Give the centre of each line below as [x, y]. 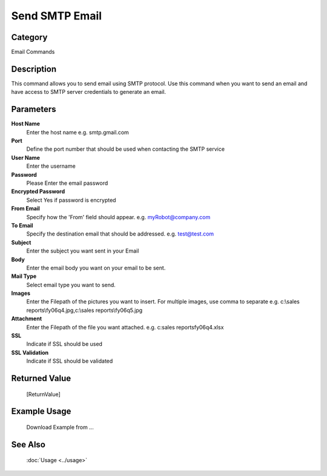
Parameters [34, 109]
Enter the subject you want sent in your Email [83, 251]
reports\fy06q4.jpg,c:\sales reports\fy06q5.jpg [84, 310]
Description [34, 69]
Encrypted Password [38, 191]
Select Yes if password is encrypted [71, 200]
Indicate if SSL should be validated [70, 361]
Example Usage [41, 412]
